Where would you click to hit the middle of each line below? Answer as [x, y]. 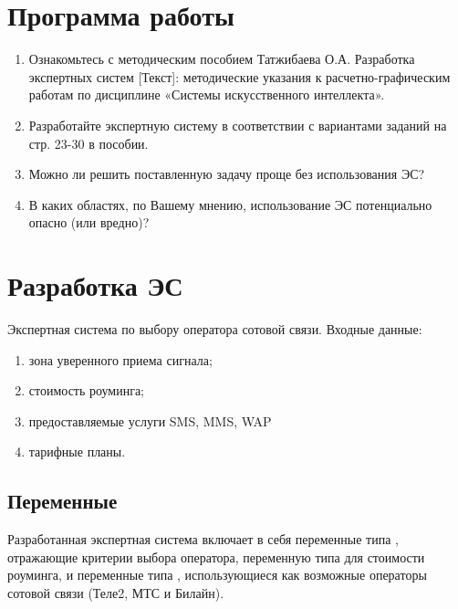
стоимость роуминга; [86, 390]
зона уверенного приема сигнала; [120, 359]
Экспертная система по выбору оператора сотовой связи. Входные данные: [215, 329]
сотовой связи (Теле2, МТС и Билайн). [116, 592]
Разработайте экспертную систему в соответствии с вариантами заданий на [238, 125]
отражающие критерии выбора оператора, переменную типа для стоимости [216, 556]
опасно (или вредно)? [89, 222]
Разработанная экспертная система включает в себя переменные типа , [203, 539]
